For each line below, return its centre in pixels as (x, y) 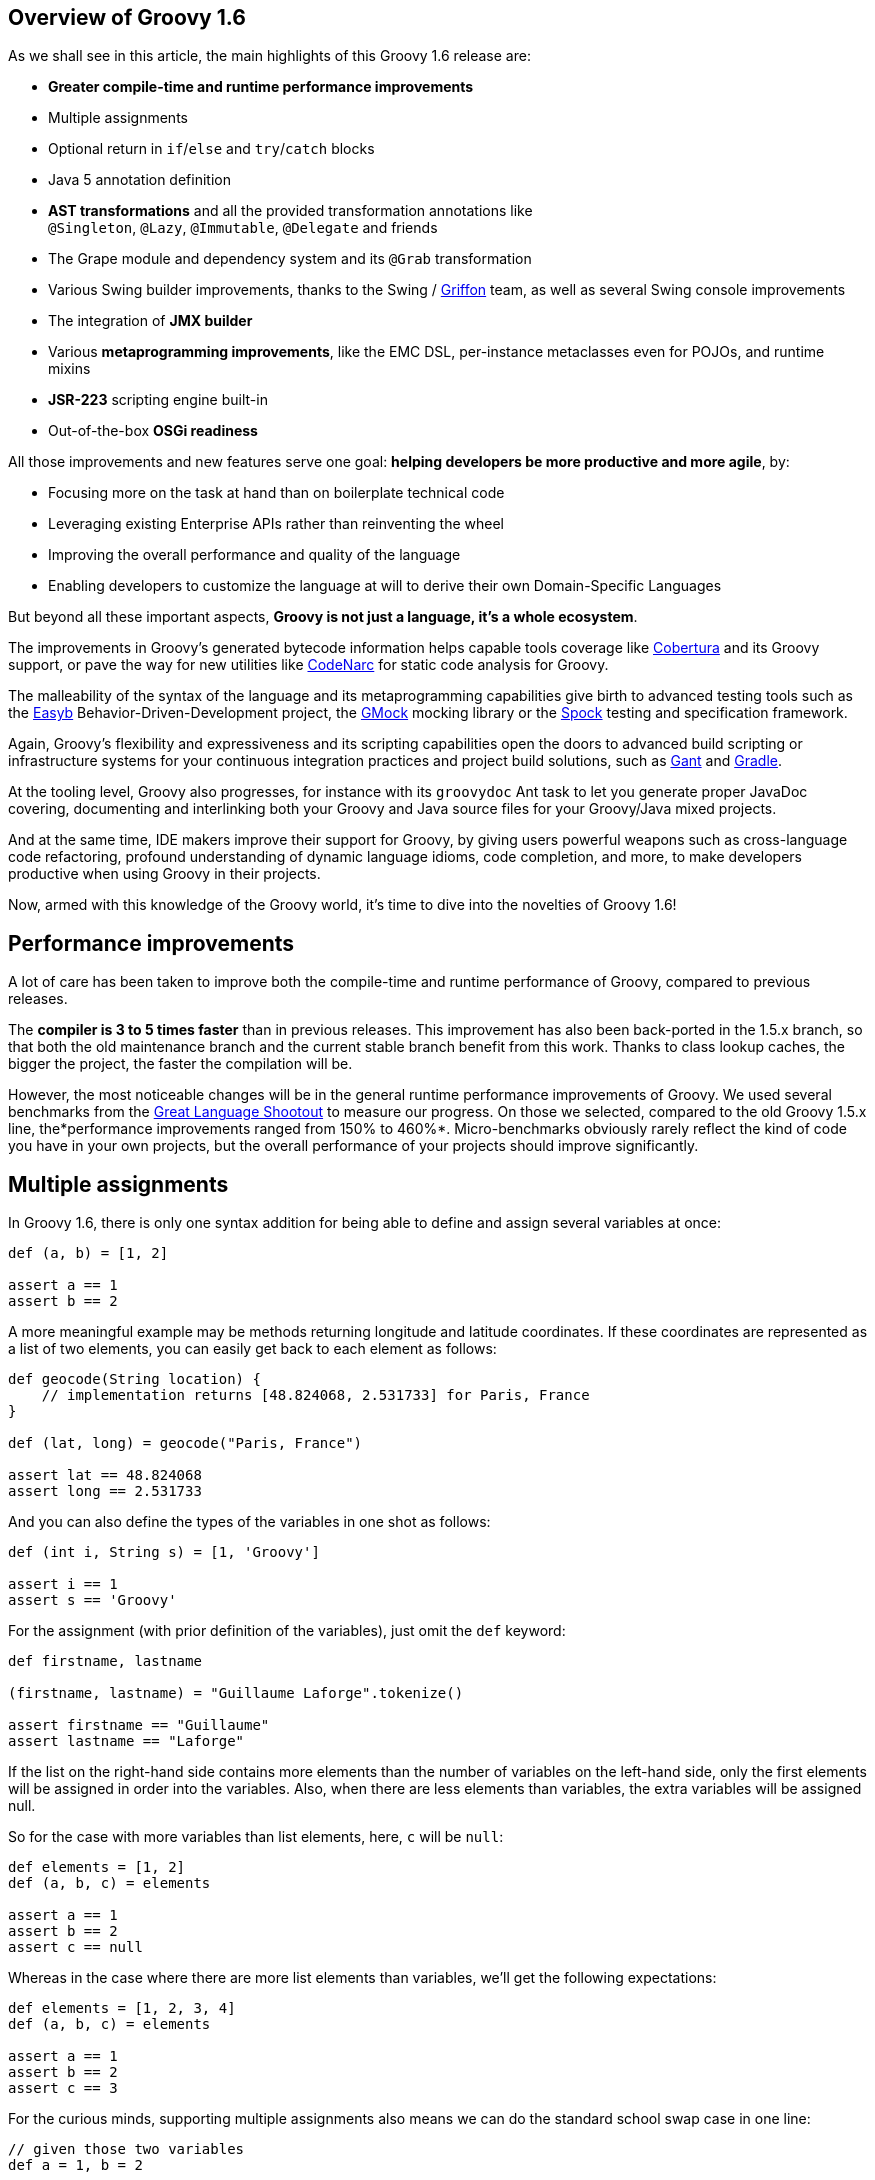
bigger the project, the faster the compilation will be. (180, 1064)
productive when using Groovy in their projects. (164, 874)
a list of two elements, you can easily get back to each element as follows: (252, 1349)
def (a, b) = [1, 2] (88, 1253)
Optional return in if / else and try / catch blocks (211, 149)
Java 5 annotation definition (139, 180)
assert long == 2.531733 (105, 1491)
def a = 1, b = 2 (75, 2165)
